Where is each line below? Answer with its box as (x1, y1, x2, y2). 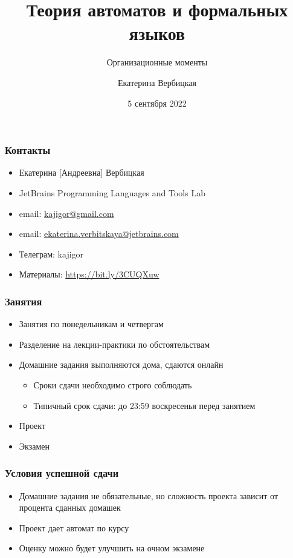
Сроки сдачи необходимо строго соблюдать (33, 378, 192, 391)
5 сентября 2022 (127, 96, 187, 109)
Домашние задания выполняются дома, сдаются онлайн (19, 358, 224, 371)
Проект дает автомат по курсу (19, 521, 129, 534)
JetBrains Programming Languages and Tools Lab (19, 186, 205, 199)
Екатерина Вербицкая (117, 76, 197, 88)
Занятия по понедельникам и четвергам (19, 317, 164, 330)
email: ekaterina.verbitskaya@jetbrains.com (19, 227, 179, 240)
